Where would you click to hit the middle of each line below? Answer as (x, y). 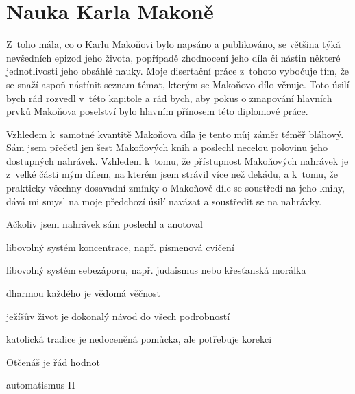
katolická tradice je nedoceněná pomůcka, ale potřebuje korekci (139, 339)
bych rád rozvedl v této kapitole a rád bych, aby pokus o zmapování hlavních (169, 97)
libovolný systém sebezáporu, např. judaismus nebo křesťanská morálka (156, 270)
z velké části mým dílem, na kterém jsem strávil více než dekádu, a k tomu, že (172, 174)
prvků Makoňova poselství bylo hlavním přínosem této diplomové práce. (157, 111)
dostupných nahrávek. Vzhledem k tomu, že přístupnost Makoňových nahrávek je (177, 160)
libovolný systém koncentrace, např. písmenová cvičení (120, 247)
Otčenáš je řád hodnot (53, 362)
